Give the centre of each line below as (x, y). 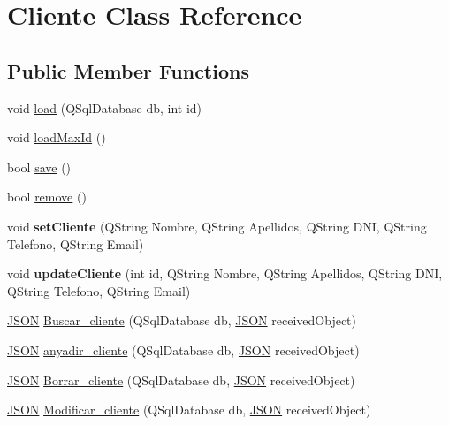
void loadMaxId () (57, 137)
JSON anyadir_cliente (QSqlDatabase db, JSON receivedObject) (183, 349)
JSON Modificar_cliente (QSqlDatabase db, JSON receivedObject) (189, 410)
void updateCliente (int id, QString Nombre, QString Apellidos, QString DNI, (225, 273)
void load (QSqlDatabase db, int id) (105, 107)
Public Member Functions (128, 70)
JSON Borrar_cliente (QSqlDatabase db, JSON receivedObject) (181, 379)
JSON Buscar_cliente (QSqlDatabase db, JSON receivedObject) (182, 320)
